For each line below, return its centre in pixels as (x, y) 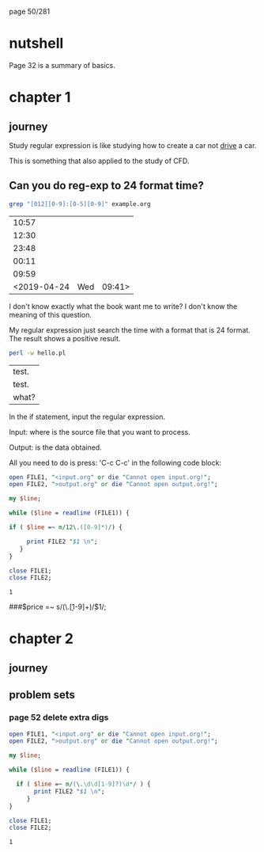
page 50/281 (30, 11)
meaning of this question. (51, 314)
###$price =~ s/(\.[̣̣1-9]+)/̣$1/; (58, 607)
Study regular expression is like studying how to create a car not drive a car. (133, 145)
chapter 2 (41, 639)
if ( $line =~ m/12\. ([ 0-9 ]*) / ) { (66, 527)
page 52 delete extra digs (59, 717)
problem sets (42, 695)
